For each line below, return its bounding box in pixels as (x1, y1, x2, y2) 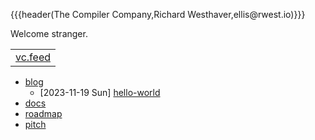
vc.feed (15, 50, 52, 64)
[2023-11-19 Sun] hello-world (39, 87, 161, 98)
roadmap (24, 108, 63, 119)
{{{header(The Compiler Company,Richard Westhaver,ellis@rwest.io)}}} (10, 9, 306, 20)
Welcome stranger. (10, 28, 88, 39)
